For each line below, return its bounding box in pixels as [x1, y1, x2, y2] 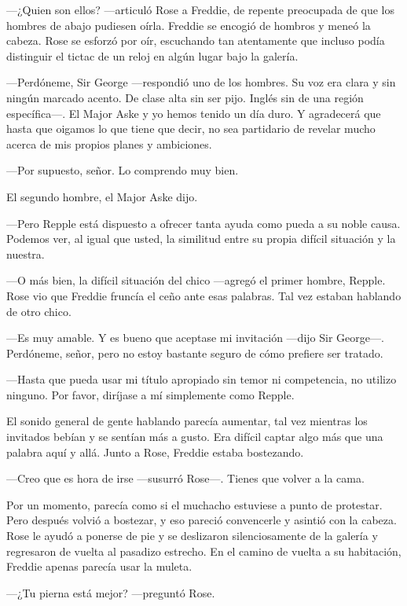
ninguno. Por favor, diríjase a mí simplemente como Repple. [6, 386, 295, 402]
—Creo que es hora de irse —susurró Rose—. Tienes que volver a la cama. [6, 470, 365, 487]
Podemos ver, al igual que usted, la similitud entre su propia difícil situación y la [6, 230, 396, 247]
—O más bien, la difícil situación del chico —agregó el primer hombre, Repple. [6, 272, 386, 288]
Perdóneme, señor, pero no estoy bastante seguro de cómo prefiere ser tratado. [6, 344, 383, 361]
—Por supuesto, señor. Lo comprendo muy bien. [6, 162, 239, 178]
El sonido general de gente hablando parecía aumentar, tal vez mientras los [6, 413, 368, 429]
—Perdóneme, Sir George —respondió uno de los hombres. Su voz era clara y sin [6, 74, 396, 90]
